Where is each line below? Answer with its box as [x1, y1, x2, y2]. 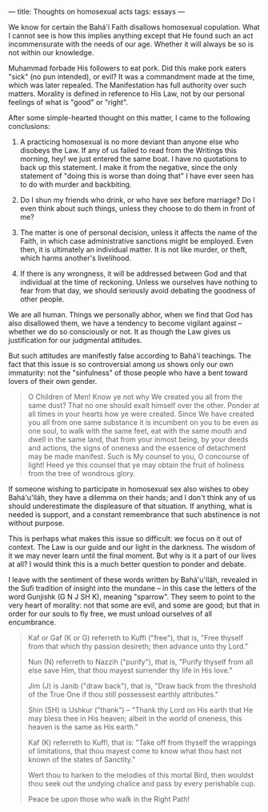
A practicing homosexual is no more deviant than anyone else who [19, 137, 239, 147]
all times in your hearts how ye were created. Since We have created [27, 409, 254, 418]
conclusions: [8, 122, 50, 131]
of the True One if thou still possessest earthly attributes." [27, 689, 218, 699]
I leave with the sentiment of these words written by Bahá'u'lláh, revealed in [8, 575, 258, 584]
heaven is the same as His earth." [27, 722, 138, 732]
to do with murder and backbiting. [19, 180, 132, 189]
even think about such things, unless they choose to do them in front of [19, 204, 256, 213]
